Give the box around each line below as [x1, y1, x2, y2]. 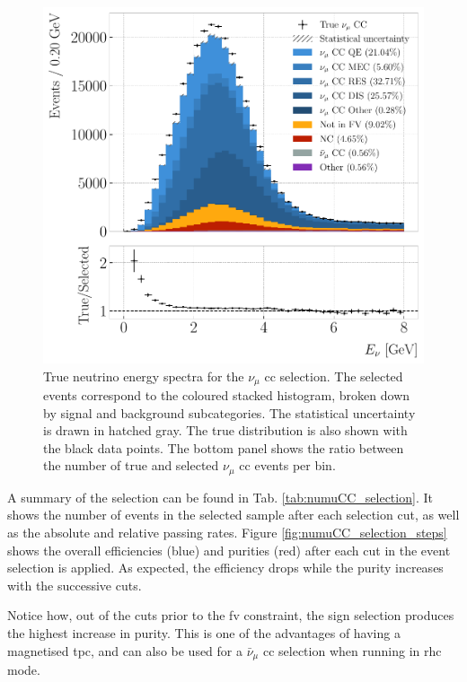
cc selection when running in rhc [262, 641, 442, 660]
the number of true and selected [43, 456, 219, 475]
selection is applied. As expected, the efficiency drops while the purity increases [7, 558, 444, 577]
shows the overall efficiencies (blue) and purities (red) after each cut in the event [7, 540, 451, 559]
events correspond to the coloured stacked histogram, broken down [43, 386, 410, 405]
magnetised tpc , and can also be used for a [7, 641, 242, 660]
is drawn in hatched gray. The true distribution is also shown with [43, 421, 408, 440]
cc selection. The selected [264, 366, 403, 385]
